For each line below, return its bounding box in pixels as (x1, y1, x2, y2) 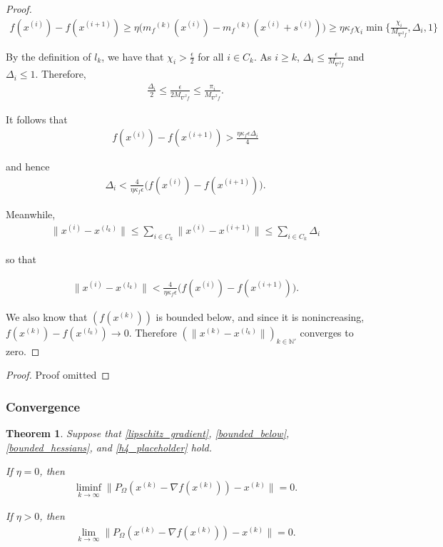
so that (6, 252, 36, 267)
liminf (76, 482, 102, 493)
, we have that (101, 48, 164, 63)
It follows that (6, 111, 68, 126)
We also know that (6, 309, 88, 324)
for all (198, 48, 224, 63)
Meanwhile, (6, 206, 56, 221)
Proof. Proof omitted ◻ (6, 367, 110, 382)
